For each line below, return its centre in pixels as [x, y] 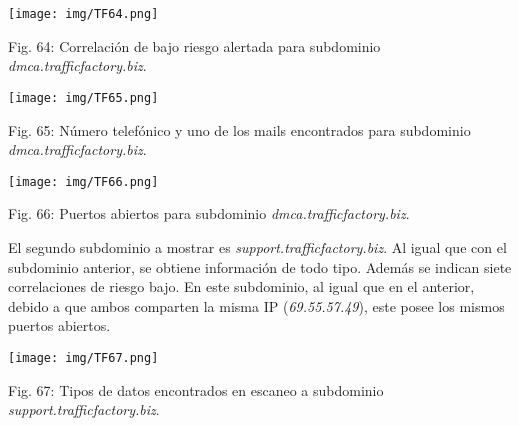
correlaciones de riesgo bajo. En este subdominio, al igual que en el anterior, [241, 286]
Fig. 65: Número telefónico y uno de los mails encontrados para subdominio [239, 129]
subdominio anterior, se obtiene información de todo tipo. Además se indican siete [260, 266]
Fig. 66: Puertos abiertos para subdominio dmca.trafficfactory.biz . [209, 213]
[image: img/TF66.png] [83, 181]
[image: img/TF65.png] [83, 97]
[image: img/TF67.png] [83, 357]
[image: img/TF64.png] [83, 14]
